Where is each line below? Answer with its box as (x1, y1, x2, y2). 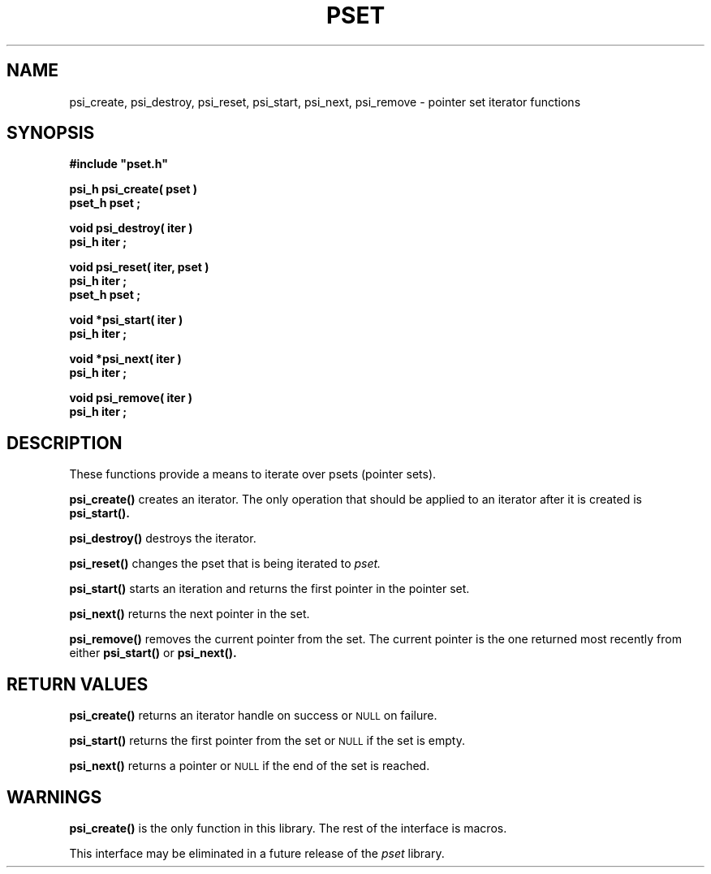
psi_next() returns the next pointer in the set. (69, 607, 310, 621)
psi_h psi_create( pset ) (69, 182, 197, 197)
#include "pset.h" (69, 157, 168, 171)
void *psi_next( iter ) (69, 352, 182, 366)
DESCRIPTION (6, 432, 123, 453)
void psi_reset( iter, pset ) (69, 260, 209, 275)
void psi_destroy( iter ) (69, 221, 193, 236)
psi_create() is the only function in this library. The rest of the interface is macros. (69, 820, 507, 835)
